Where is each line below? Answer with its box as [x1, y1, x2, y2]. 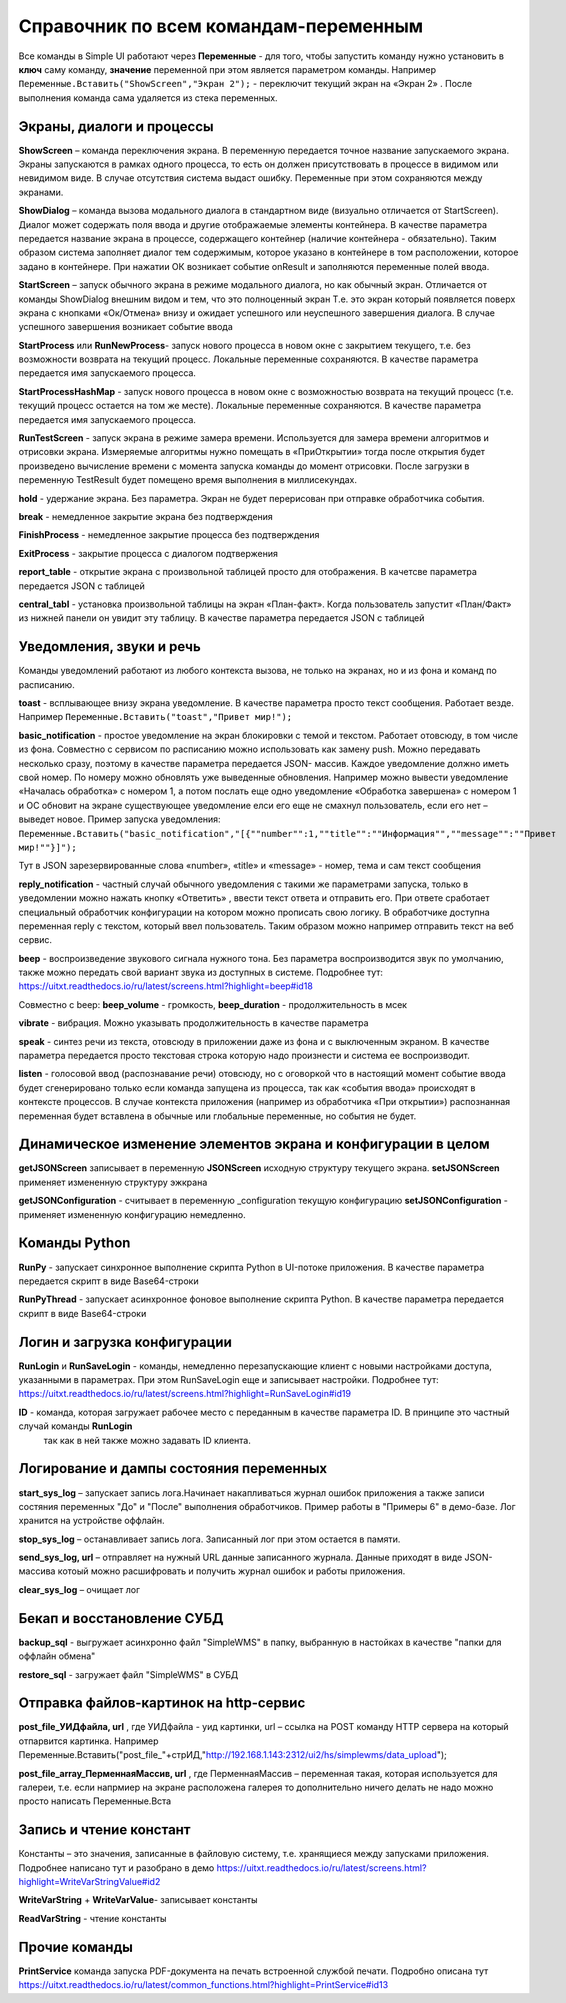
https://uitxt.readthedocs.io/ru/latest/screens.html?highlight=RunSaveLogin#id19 [18, 1388, 352, 1400]
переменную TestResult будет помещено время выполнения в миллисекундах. [18, 474, 358, 486]
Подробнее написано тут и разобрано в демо [18, 1861, 215, 1874]
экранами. [18, 186, 64, 198]
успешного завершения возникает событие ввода [18, 321, 234, 333]
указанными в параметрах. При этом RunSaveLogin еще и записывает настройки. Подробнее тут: [18, 1374, 439, 1386]
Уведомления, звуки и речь [18, 638, 202, 655]
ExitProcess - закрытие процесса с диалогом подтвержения [18, 547, 279, 559]
